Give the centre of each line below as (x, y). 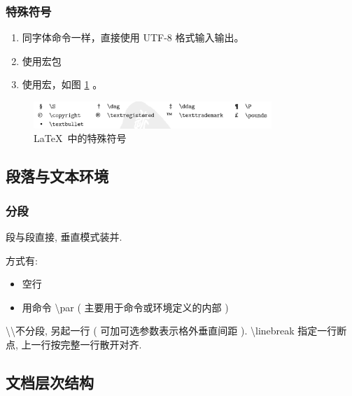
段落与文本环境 (57, 176)
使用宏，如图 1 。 (62, 84)
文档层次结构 (50, 382)
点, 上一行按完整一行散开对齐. (74, 345)
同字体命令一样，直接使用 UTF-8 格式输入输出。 (133, 37)
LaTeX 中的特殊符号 (80, 138)
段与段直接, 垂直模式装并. (64, 237)
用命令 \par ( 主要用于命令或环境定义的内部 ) (125, 307)
